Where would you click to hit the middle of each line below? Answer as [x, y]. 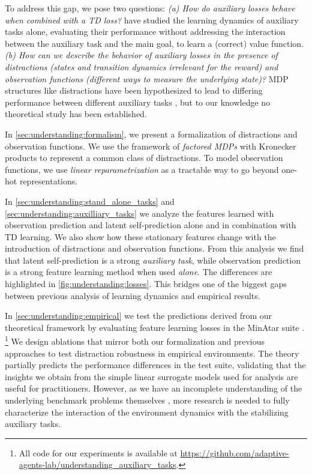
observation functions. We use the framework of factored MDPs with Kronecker [151, 146]
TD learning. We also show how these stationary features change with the [140, 236]
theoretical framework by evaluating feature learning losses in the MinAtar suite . [155, 327]
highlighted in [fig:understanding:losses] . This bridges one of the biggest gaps [146, 284]
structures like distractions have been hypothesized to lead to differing [134, 90]
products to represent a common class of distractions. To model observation [144, 158]
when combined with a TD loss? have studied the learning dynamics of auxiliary [152, 20]
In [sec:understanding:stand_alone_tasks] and [90, 201]
